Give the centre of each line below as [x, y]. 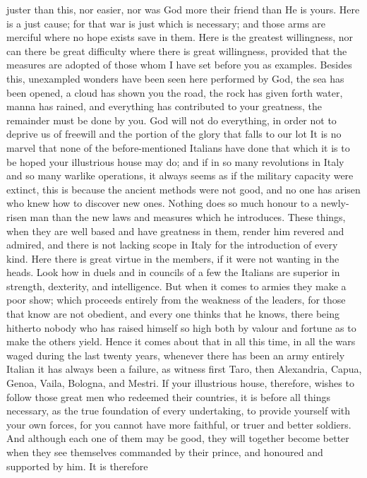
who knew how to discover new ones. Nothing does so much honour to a [162, 203]
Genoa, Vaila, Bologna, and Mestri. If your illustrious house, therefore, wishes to [180, 383]
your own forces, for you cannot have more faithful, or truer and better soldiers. [179, 424]
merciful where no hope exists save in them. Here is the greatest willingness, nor [180, 37]
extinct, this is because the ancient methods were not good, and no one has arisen [183, 189]
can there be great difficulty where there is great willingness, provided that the [177, 50]
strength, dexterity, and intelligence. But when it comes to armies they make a [176, 286]
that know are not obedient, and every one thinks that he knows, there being [173, 314]
